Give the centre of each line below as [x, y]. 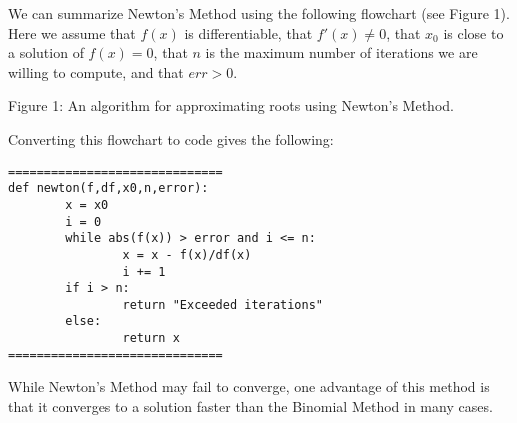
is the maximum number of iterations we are [341, 52]
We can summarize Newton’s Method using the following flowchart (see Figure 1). [259, 13]
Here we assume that [72, 32]
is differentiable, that [248, 32]
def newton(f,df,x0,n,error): [108, 188]
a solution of [46, 52]
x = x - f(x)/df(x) [187, 254]
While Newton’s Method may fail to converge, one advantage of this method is [249, 386]
